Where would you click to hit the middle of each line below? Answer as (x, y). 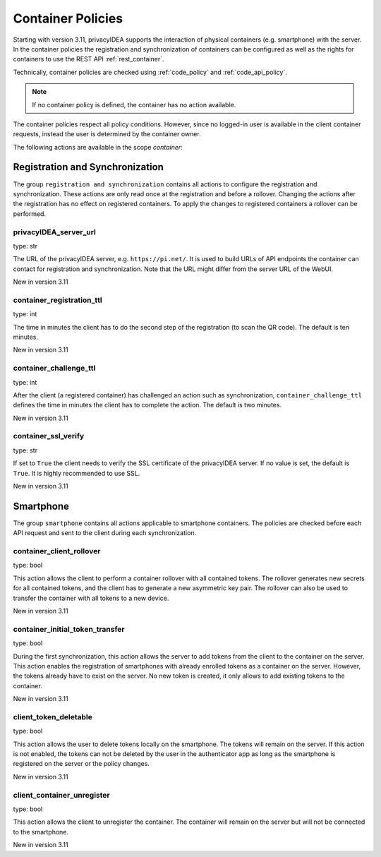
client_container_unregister (61, 795)
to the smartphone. (41, 832)
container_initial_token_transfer (69, 629)
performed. (29, 214)
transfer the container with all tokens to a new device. (91, 598)
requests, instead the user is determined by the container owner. (107, 134)
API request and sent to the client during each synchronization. (105, 533)
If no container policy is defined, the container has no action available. (134, 104)
